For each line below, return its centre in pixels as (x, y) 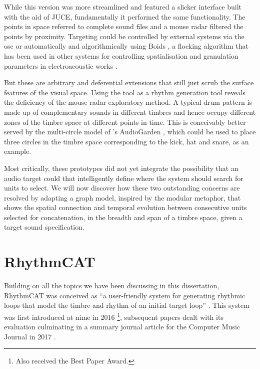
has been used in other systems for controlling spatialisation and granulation (121, 55)
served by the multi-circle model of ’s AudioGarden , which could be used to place (130, 132)
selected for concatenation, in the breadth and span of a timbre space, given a (123, 217)
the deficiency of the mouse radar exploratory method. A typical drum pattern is (128, 102)
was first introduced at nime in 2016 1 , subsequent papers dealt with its (114, 316)
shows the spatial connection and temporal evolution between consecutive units (125, 207)
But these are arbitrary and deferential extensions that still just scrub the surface (129, 82)
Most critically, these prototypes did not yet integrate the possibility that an (121, 168)
